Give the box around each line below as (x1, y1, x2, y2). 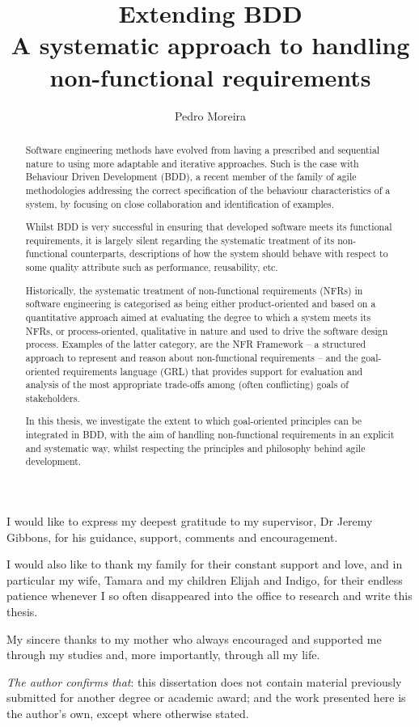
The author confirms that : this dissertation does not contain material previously (6, 673, 402, 690)
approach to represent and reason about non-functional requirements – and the (25, 350, 358, 364)
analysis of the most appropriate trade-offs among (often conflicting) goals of (25, 378, 349, 391)
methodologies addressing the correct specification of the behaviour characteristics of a (25, 183, 391, 197)
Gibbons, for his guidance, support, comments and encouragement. (6, 528, 338, 545)
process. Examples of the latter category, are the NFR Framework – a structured (25, 337, 366, 351)
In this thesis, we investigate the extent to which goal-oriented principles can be (25, 414, 362, 428)
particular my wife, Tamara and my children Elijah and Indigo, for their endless (6, 571, 403, 588)
